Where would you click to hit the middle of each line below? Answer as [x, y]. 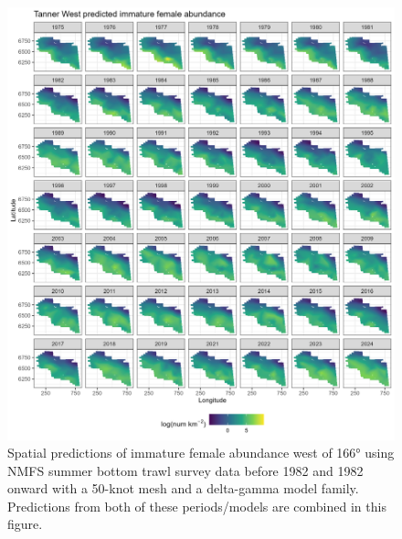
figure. [25, 524]
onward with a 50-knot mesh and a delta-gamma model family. [183, 488]
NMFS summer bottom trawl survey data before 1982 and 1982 [185, 470]
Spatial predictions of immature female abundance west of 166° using [201, 453]
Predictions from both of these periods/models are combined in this [197, 506]
